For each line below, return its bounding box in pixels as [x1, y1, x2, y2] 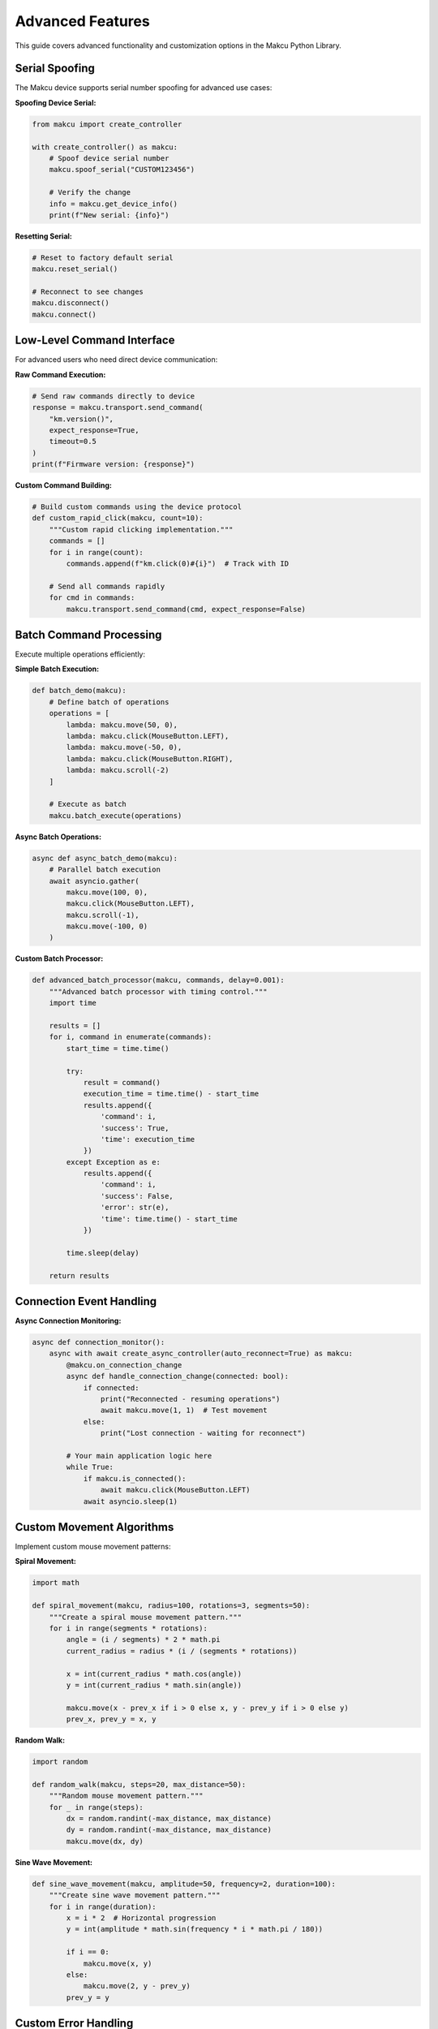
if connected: [83, 1383, 140, 1392]
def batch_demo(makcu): [32, 686, 127, 696]
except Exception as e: [66, 1157, 161, 1166]
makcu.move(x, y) [83, 1958, 152, 1968]
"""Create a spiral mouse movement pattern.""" [49, 1612, 243, 1622]
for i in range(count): [49, 548, 144, 557]
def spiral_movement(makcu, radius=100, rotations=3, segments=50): [32, 1601, 311, 1610]
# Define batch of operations [49, 697, 170, 706]
